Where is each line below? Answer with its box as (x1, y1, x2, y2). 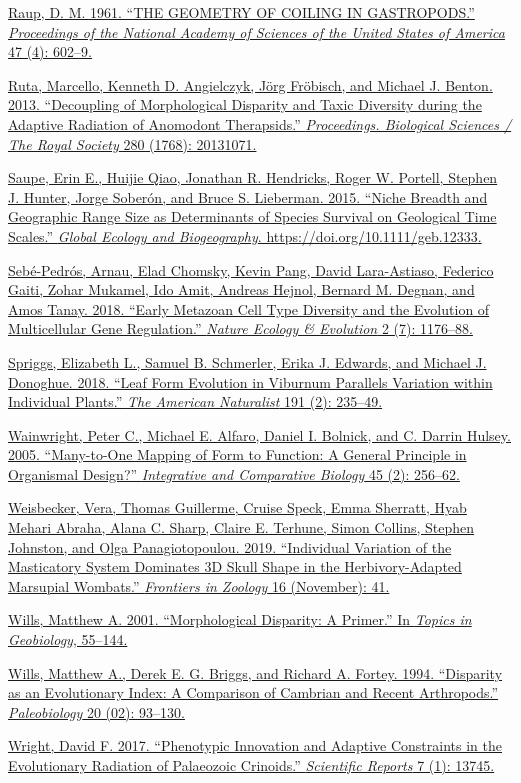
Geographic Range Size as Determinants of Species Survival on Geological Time (8, 206, 497, 227)
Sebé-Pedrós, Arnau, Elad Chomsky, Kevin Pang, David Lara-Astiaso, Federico (8, 259, 494, 280)
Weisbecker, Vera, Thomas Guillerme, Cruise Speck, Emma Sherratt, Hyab (8, 497, 467, 518)
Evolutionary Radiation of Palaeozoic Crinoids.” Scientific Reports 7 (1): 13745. (8, 755, 495, 775)
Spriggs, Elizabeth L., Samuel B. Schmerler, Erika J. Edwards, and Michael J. (8, 351, 487, 372)
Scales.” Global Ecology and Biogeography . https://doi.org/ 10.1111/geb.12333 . (8, 225, 482, 246)
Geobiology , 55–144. (8, 629, 128, 650)
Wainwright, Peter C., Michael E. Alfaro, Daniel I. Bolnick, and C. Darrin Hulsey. (8, 424, 511, 445)
